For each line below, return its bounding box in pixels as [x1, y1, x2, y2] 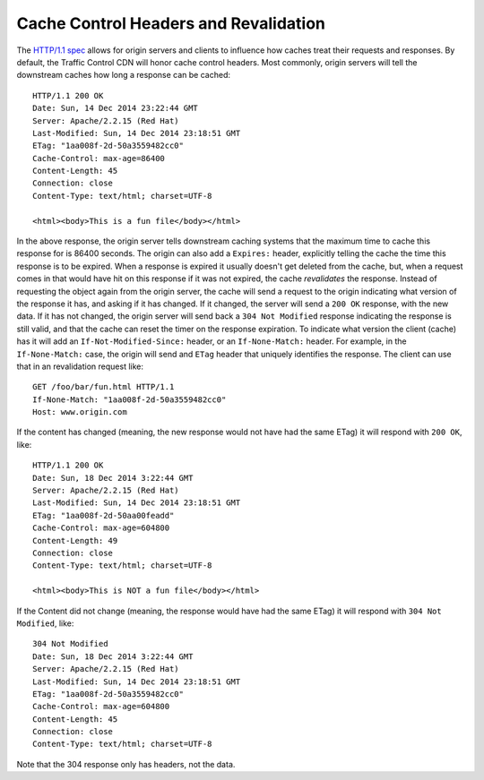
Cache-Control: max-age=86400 [32, 153, 166, 163]
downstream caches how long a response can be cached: [16, 70, 231, 81]
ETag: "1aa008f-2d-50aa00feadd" [32, 510, 175, 520]
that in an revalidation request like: [16, 361, 143, 372]
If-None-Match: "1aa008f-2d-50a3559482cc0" [32, 394, 227, 405]
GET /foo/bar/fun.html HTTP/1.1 [32, 381, 175, 392]
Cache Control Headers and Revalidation [16, 13, 326, 33]
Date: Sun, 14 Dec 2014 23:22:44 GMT [32, 103, 199, 114]
